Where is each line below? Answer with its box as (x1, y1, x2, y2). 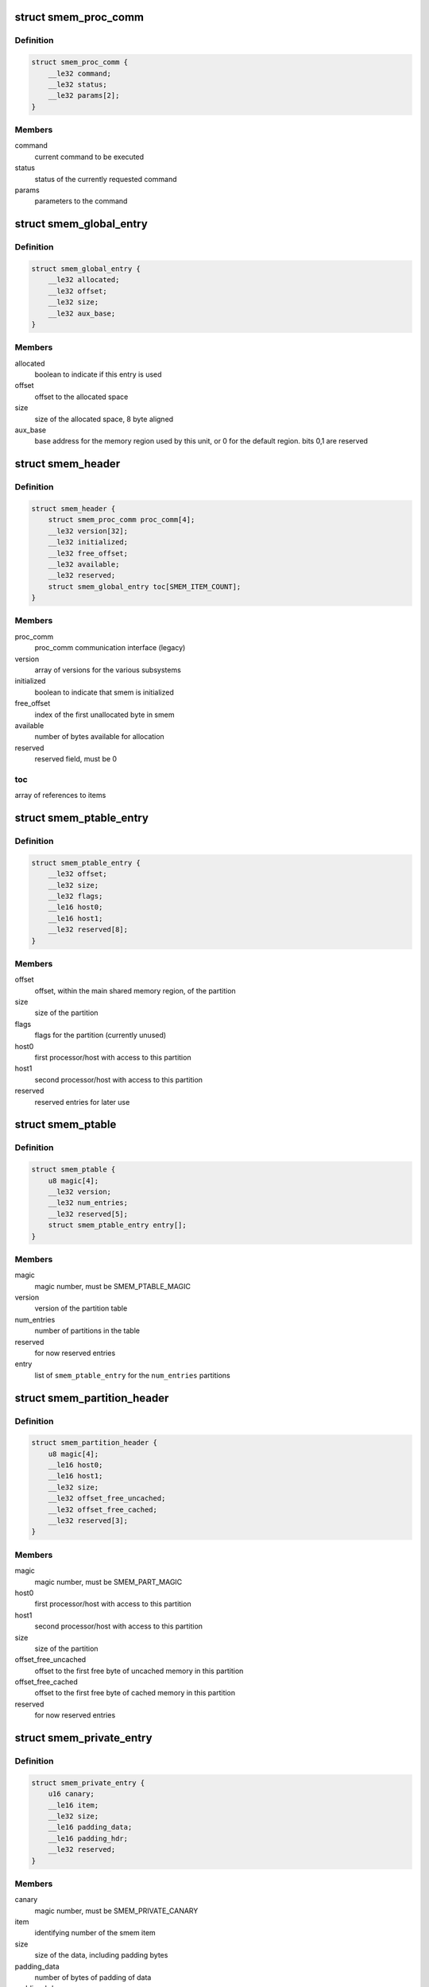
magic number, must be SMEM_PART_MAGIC (34, 1577, 183, 1586)
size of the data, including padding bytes (34, 1950, 168, 1960)
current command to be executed (34, 152, 145, 161)
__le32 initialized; (48, 537, 129, 547)
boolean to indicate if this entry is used (34, 370, 162, 379)
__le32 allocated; (48, 275, 120, 285)
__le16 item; (48, 1800, 99, 1810)
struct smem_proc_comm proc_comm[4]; (48, 515, 195, 525)
